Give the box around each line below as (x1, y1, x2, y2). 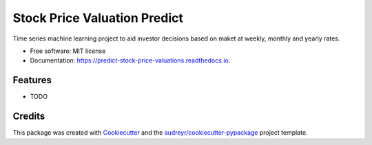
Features (12, 74, 52, 86)
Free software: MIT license (30, 47, 106, 55)
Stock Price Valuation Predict (12, 10, 184, 25)
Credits (12, 111, 45, 122)
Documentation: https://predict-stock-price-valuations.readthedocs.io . (30, 56, 231, 65)
